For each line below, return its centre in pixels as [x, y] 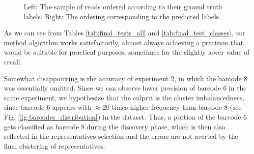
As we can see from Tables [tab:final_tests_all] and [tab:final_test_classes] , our [125, 33]
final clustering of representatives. [55, 145]
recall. [13, 61]
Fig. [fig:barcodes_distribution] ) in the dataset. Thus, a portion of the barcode [123, 116]
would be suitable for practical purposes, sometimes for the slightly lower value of [127, 52]
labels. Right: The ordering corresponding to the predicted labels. [122, 16]
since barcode [24, 107]
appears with [72, 107]
